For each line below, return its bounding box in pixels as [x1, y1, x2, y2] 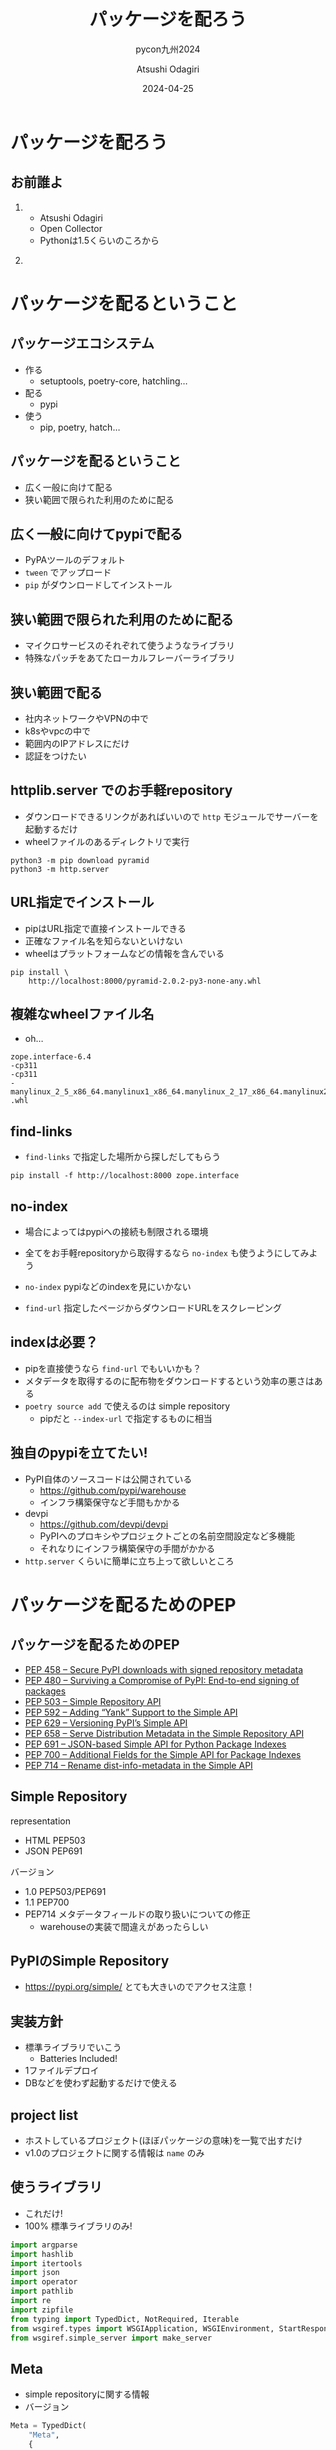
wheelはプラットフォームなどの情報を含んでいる [24, 947, 225, 959]
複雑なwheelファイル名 [10, 1006, 155, 1023]
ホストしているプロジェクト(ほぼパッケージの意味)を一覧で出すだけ [24, 2134, 303, 2146]
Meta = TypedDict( [10, 2421, 87, 2431]
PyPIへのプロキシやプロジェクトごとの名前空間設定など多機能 [39, 1530, 296, 1542]
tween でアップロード [24, 566, 112, 579]
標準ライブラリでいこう [24, 2041, 122, 2054]
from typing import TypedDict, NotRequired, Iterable [10, 2314, 240, 2324]
